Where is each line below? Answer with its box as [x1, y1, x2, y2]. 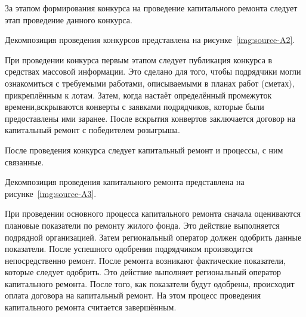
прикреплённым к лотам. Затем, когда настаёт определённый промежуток [5, 88, 272, 101]
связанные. [5, 155, 44, 168]
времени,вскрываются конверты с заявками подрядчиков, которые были [5, 100, 264, 113]
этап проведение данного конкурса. [5, 13, 132, 26]
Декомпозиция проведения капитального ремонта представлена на [5, 176, 245, 188]
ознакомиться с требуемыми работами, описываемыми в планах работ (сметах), [5, 76, 295, 89]
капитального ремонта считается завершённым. [5, 301, 177, 313]
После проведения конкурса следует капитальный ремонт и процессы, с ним [5, 143, 283, 156]
